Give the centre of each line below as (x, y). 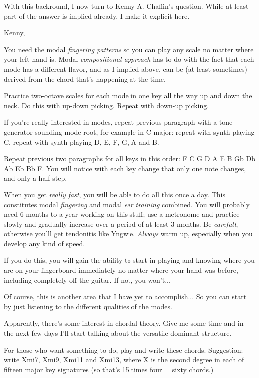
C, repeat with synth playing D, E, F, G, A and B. (82, 141)
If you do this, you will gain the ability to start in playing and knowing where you (129, 260)
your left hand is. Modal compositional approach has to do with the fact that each (129, 59)
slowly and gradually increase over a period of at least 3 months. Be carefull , (121, 224)
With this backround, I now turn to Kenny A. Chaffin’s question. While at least (126, 6)
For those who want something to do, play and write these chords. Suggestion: (124, 349)
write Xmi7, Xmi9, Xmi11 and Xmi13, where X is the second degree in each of (124, 359)
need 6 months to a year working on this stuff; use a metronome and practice (122, 214)
